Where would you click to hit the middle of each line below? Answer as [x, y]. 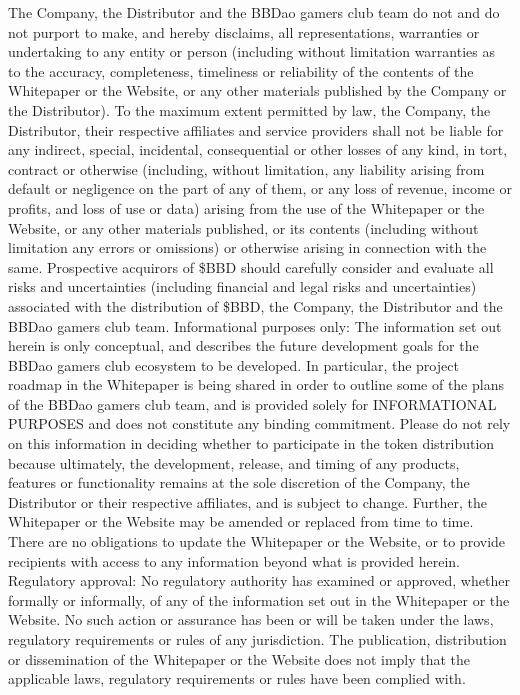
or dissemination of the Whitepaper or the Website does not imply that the [239, 658]
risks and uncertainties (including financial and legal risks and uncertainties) [242, 286]
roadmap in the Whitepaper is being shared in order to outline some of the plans [256, 384]
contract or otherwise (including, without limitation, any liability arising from [246, 168]
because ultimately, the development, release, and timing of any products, [234, 462]
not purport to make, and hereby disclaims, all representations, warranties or [244, 31]
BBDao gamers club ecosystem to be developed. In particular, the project [233, 364]
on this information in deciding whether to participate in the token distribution [251, 443]
